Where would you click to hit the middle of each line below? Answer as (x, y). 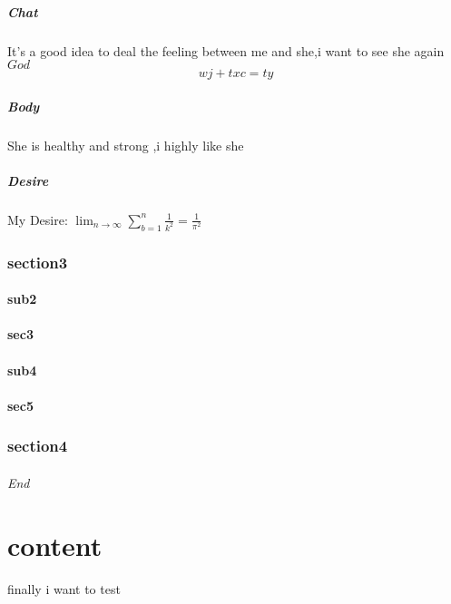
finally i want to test (64, 588)
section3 (38, 262)
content (55, 545)
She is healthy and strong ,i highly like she (126, 145)
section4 (38, 446)
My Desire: (38, 219)
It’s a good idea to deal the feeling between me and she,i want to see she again (226, 50)
